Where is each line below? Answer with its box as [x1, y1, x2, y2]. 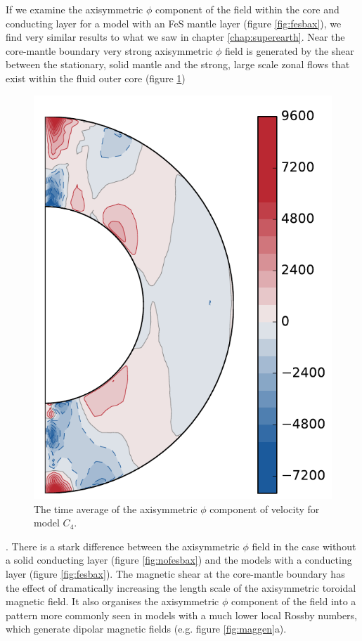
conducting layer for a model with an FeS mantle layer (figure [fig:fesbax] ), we [6, 15, 342, 30]
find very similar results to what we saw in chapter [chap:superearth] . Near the [6, 30, 345, 44]
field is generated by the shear [225, 43, 354, 58]
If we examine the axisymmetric [6, 2, 143, 16]
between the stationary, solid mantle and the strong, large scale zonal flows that [6, 57, 350, 72]
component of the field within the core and [155, 2, 340, 16]
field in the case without [252, 538, 356, 553]
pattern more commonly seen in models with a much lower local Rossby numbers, [6, 607, 358, 622]
